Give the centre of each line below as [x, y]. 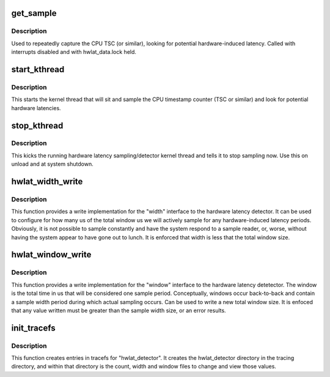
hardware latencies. [36, 108]
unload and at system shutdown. [53, 164]
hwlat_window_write [51, 255]
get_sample [34, 13]
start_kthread [38, 69]
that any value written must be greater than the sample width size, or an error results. [119, 310]
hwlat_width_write [47, 181]
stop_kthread [37, 125]
